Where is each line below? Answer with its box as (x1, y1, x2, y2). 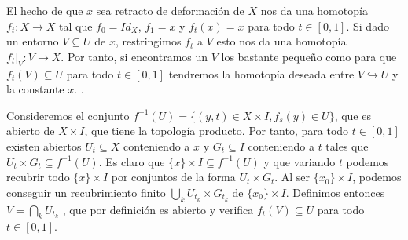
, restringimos (115, 33, 182, 49)
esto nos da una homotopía (216, 33, 347, 49)
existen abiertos (6, 137, 82, 154)
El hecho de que (6, 2, 83, 18)
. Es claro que (98, 153, 165, 169)
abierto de (6, 122, 55, 139)
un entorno (6, 33, 59, 49)
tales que (325, 137, 369, 154)
